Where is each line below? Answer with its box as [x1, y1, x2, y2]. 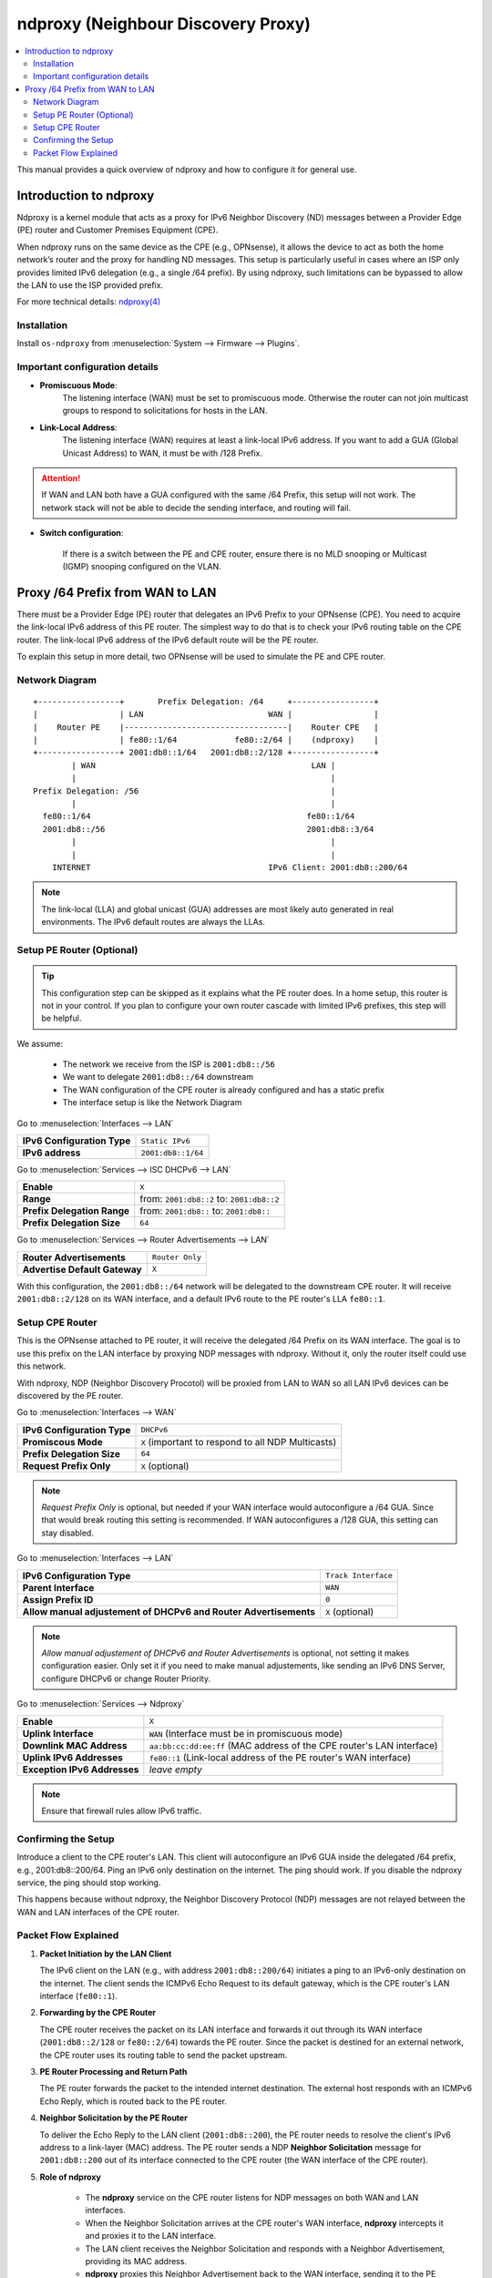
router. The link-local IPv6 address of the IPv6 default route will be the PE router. [16, 634, 319, 645]
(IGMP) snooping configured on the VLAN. [62, 560, 222, 571]
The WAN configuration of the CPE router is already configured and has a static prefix [62, 1084, 385, 1095]
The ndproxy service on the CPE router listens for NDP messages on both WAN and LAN [85, 2192, 419, 2203]
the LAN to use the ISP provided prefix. [16, 279, 164, 291]
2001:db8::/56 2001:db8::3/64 [42, 824, 374, 834]
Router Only [151, 1253, 202, 1262]
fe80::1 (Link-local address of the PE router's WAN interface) [149, 1750, 412, 1763]
